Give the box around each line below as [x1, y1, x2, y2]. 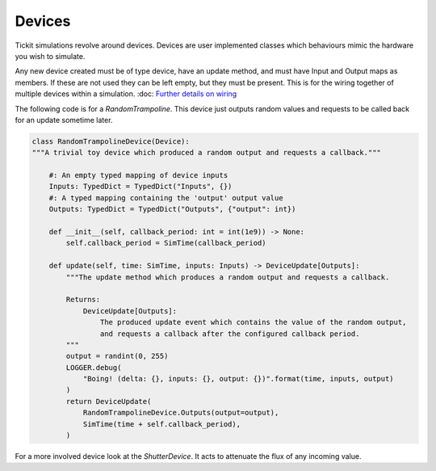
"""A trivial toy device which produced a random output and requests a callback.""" [31, 148, 381, 158]
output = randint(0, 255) [65, 351, 169, 361]
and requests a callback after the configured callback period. [99, 329, 360, 339]
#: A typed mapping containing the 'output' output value [48, 193, 283, 202]
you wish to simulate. [15, 51, 86, 61]
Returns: [65, 295, 101, 305]
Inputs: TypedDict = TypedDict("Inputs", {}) [48, 182, 233, 191]
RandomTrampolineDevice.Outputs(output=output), [82, 408, 279, 418]
